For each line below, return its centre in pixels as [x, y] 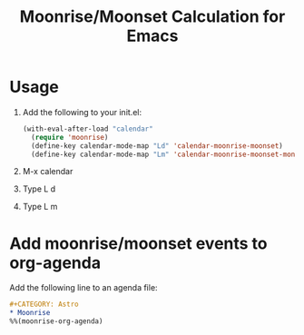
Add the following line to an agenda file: [83, 288]
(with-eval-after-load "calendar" [88, 129]
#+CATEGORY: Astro [44, 305]
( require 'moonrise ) [70, 137]
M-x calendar [48, 172]
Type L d [39, 189]
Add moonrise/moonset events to [138, 243]
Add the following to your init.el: [82, 112]
